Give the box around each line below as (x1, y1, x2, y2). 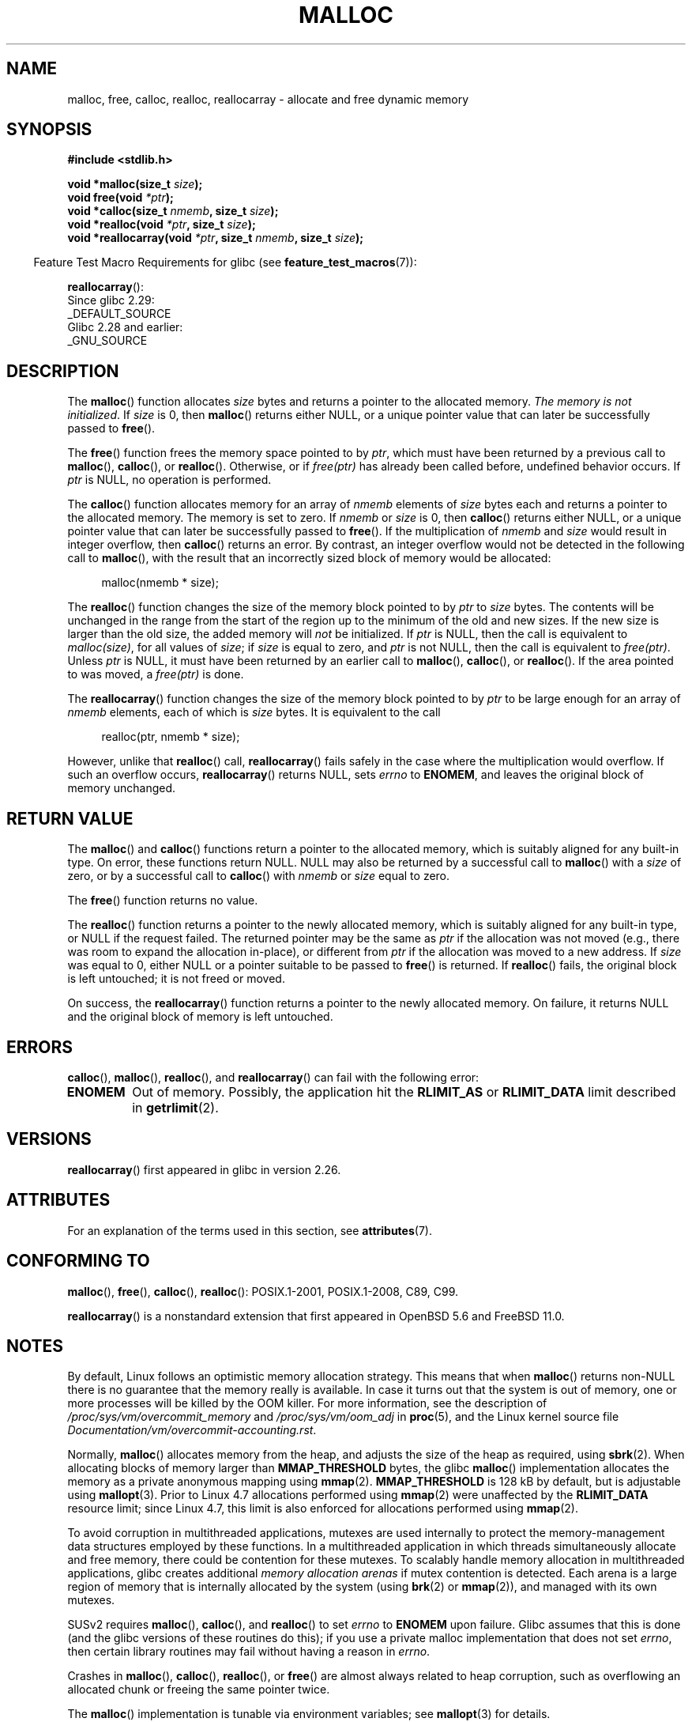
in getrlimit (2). (132, 1099, 219, 1116)
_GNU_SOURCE (67, 334, 148, 348)
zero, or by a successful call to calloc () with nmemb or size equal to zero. (67, 869, 450, 883)
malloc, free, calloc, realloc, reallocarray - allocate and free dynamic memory (67, 92, 468, 106)
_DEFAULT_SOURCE (67, 307, 171, 321)
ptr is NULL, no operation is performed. (67, 473, 272, 487)
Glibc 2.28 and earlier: (67, 320, 183, 334)
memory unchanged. (67, 781, 176, 795)
